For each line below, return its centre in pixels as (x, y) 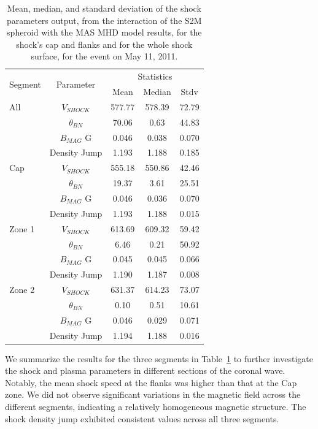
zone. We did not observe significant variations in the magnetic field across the (153, 394)
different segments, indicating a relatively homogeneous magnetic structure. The (156, 407)
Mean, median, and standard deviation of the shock (104, 8)
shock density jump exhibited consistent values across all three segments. (142, 418)
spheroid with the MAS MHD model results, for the (104, 32)
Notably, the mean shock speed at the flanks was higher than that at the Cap (151, 382)
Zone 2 (22, 290)
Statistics (155, 76)
